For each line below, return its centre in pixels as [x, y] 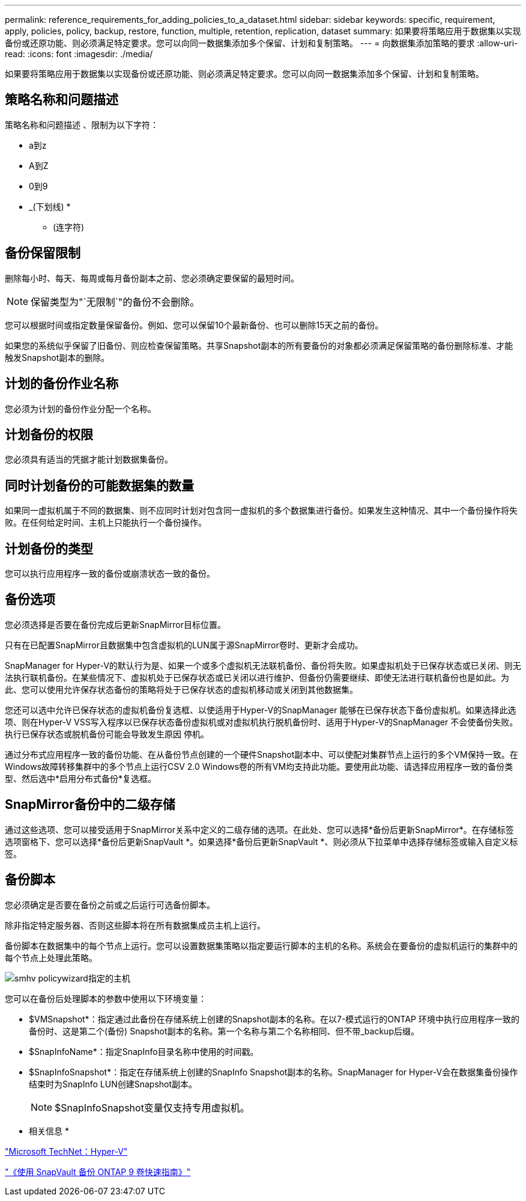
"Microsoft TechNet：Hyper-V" [66, 1151]
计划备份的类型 [49, 548]
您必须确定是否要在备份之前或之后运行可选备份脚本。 [110, 905]
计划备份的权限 [49, 434]
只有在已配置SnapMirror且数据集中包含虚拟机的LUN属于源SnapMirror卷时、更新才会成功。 [184, 645]
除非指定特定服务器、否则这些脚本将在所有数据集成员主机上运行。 [135, 925]
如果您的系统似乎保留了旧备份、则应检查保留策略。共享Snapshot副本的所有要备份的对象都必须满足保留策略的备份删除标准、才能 [259, 345]
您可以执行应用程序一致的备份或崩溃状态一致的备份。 [110, 574]
